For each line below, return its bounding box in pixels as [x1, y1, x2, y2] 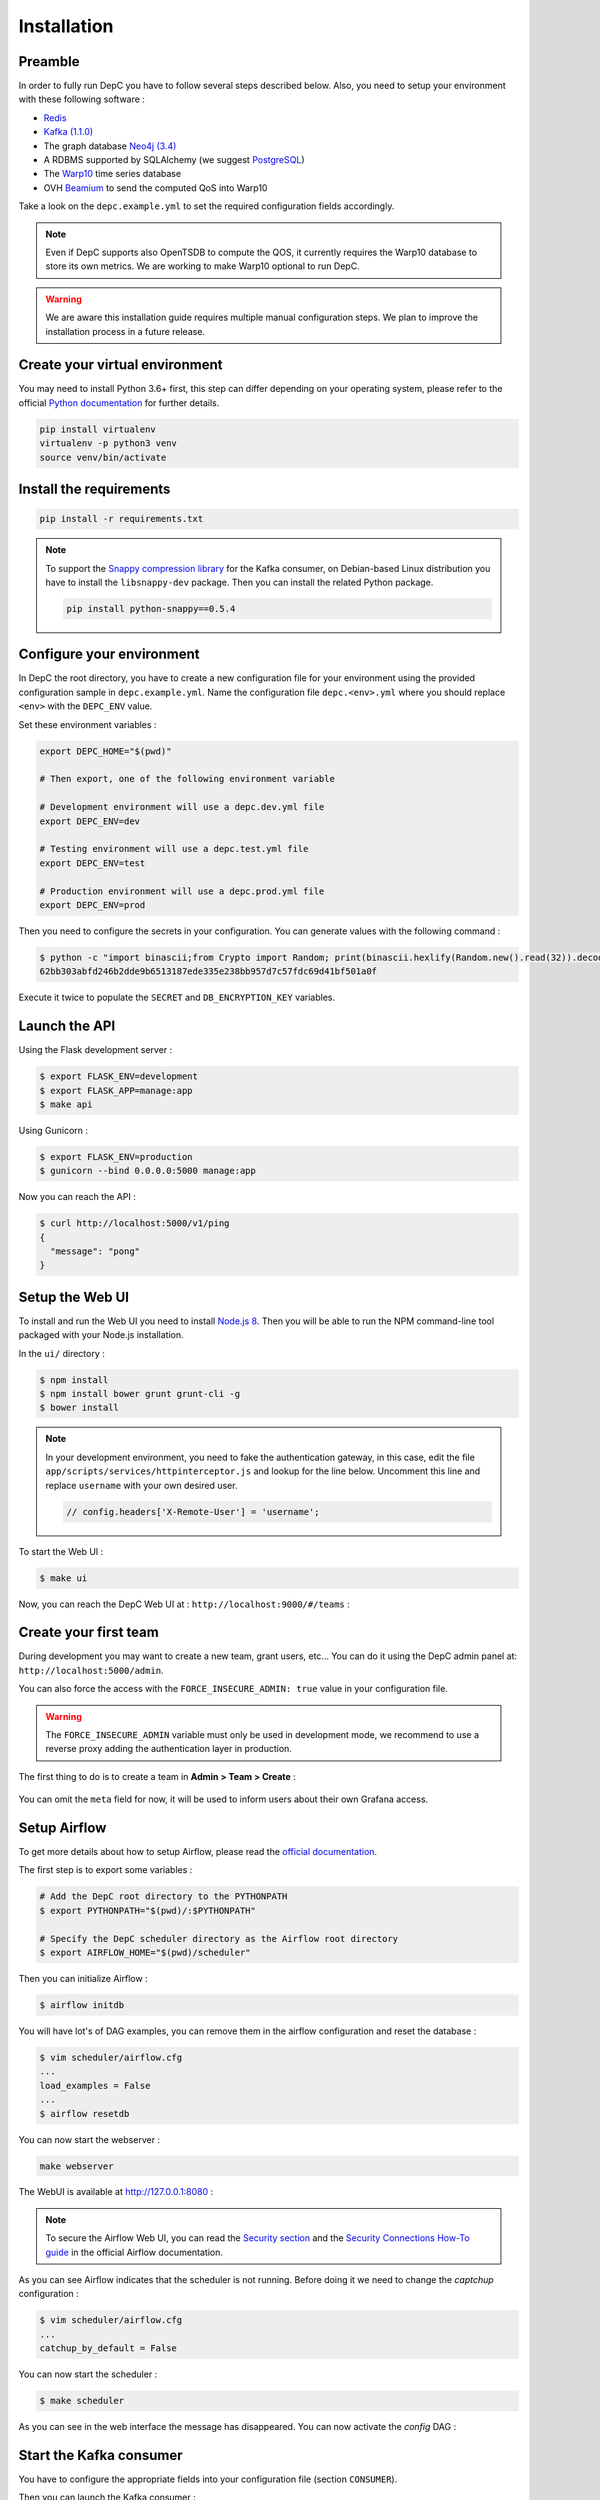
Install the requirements [18, 481, 171, 497]
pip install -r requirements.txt [39, 513, 204, 525]
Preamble [18, 53, 80, 70]
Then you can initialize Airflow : [18, 1973, 149, 1985]
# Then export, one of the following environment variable [39, 773, 335, 785]
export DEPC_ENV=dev [39, 815, 140, 827]
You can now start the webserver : [18, 2133, 160, 2145]
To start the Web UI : [18, 1545, 104, 1557]
